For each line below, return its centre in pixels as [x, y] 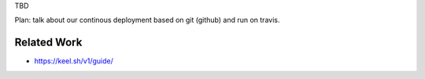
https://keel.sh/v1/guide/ [74, 61]
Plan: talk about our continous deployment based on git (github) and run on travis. [147, 20]
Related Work [48, 43]
